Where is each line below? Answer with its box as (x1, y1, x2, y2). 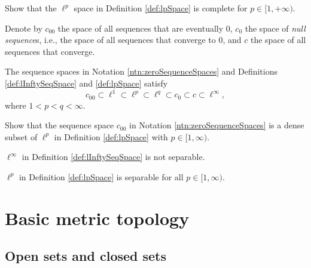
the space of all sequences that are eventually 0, (57, 21, 233, 34)
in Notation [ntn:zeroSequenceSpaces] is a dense (129, 119, 304, 131)
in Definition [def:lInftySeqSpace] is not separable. (22, 150, 205, 163)
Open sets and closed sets (5, 247, 167, 265)
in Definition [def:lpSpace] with (54, 130, 168, 143)
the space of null (245, 21, 306, 34)
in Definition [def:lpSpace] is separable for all (19, 170, 184, 183)
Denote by (5, 21, 42, 34)
